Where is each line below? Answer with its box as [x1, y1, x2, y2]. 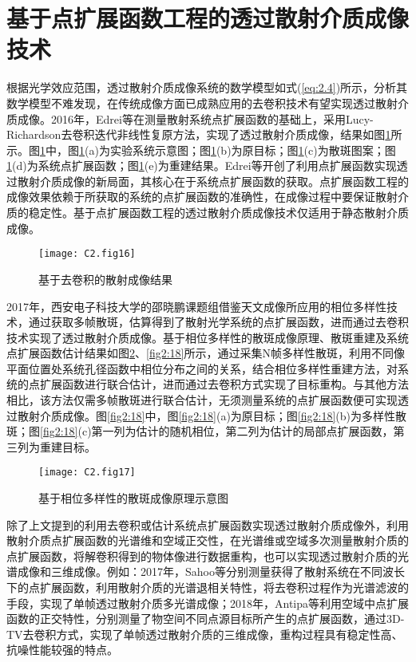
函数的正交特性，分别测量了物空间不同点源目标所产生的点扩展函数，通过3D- [6, 610, 405, 627]
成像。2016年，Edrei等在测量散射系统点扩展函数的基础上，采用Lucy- [17, 110, 374, 127]
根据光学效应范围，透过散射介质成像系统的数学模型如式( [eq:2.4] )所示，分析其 [6, 79, 408, 96]
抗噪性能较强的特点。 [6, 641, 118, 658]
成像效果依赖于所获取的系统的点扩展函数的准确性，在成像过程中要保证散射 [6, 188, 398, 205]
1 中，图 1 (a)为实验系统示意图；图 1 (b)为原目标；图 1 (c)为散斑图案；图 [40, 141, 396, 158]
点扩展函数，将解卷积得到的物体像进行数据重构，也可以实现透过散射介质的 [6, 547, 398, 564]
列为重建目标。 [17, 438, 96, 455]
